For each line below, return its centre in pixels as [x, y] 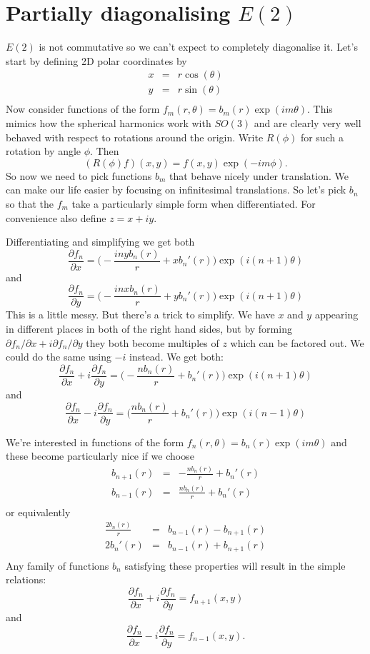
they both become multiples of [152, 342]
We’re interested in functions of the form [95, 442]
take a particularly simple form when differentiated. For [194, 203]
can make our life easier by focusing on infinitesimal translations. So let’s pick [176, 190]
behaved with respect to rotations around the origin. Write [135, 137]
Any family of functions [57, 565]
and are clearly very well [307, 123]
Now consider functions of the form [83, 109]
